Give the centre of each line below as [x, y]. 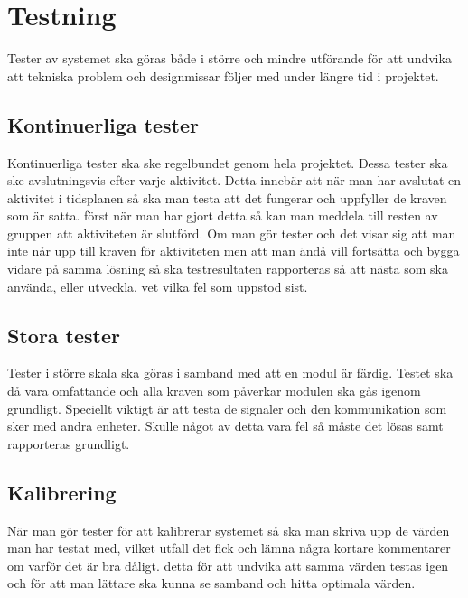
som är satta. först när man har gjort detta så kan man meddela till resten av [223, 215]
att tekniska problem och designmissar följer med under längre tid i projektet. [223, 75]
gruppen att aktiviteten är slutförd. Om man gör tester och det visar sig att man [232, 233]
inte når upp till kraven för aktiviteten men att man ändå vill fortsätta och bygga [234, 251]
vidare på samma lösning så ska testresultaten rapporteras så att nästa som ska [228, 269]
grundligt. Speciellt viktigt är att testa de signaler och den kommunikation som [227, 408]
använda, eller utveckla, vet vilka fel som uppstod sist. [158, 286]
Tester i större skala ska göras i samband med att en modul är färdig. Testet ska [230, 373]
